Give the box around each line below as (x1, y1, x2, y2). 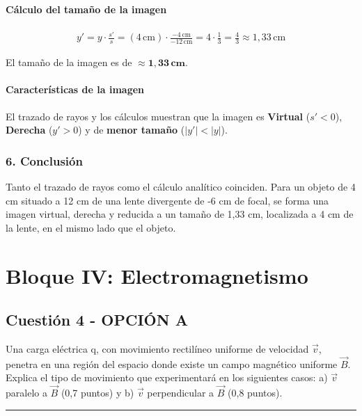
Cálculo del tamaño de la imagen (6, 1, 167, 16)
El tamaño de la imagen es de (6, 55, 132, 70)
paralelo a (6, 385, 47, 400)
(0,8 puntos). (228, 385, 283, 400)
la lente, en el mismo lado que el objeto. (6, 220, 176, 234)
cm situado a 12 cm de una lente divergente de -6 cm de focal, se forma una (6, 193, 329, 207)
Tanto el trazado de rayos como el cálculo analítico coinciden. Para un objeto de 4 (6, 179, 356, 193)
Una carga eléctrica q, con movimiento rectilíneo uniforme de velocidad (6, 341, 309, 355)
